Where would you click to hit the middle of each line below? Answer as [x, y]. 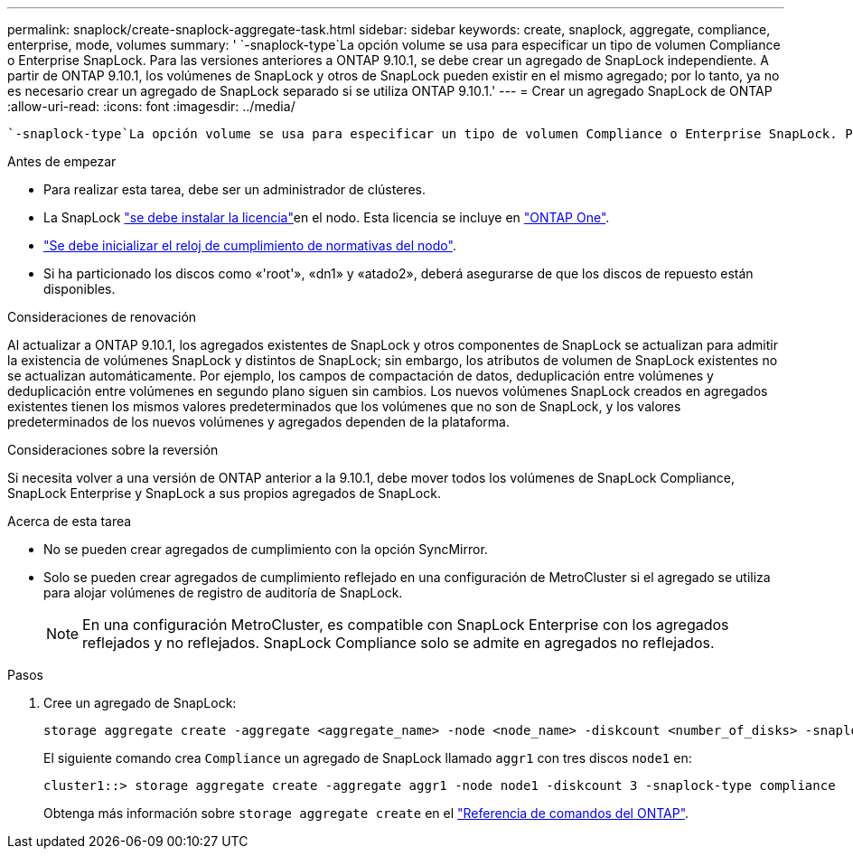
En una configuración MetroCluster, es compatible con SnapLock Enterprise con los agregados [406, 625]
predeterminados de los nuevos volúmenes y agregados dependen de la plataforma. [258, 422]
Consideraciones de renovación [102, 317]
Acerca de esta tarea [70, 521]
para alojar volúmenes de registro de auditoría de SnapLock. [223, 593]
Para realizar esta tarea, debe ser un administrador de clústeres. [234, 189]
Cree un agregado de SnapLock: [140, 703]
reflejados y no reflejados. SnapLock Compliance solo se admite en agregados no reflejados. [398, 643]
